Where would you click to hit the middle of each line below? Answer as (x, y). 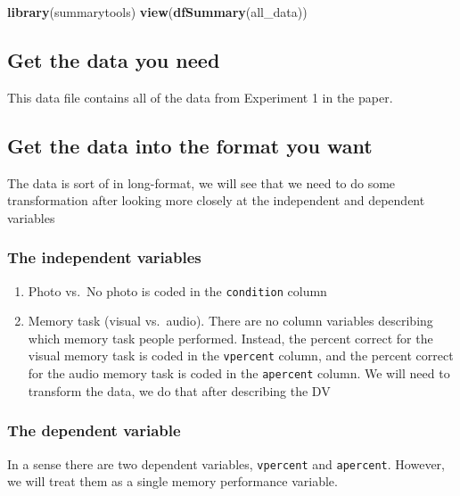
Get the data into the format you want (190, 145)
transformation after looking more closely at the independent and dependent (216, 200)
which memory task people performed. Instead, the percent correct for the (230, 338)
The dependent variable (94, 430)
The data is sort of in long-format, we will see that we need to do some (201, 182)
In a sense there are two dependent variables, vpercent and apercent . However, (226, 463)
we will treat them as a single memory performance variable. (172, 481)
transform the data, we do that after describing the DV (179, 390)
